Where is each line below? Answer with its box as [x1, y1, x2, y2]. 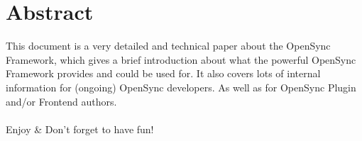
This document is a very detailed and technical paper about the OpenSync [6, 38, 331, 53]
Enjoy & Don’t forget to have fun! [6, 121, 154, 136]
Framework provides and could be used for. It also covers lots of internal [6, 66, 321, 81]
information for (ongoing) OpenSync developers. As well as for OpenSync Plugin [6, 79, 356, 94]
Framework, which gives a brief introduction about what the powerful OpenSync [6, 52, 356, 67]
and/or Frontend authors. [6, 94, 117, 108]
